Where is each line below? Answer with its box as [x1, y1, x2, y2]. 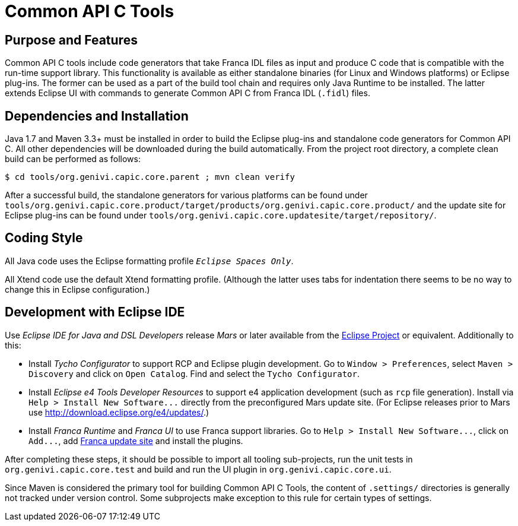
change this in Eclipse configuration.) [5, 284, 150, 294]
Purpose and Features [5, 32, 138, 47]
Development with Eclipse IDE [5, 305, 185, 320]
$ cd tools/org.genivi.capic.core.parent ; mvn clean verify [5, 172, 295, 182]
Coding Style [5, 230, 83, 246]
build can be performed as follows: [5, 154, 141, 164]
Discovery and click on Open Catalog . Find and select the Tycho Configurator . [28, 368, 360, 379]
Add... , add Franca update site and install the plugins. [28, 435, 243, 446]
